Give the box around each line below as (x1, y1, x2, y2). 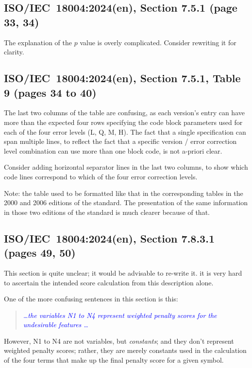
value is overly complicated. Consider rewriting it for (80, 37, 236, 47)
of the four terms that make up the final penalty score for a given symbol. (4, 355, 224, 365)
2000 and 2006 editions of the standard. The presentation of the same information (4, 197, 248, 208)
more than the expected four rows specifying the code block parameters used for (4, 117, 243, 127)
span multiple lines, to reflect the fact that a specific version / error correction (4, 136, 237, 146)
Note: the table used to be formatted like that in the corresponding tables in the (4, 188, 243, 198)
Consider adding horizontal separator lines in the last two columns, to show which (4, 162, 248, 172)
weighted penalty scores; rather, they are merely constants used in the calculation (4, 345, 247, 355)
